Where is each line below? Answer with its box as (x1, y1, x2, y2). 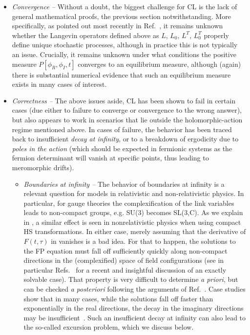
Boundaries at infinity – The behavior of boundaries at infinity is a (23, 178, 225, 189)
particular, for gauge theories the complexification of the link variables (23, 197, 234, 208)
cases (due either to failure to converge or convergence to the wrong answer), (12, 105, 242, 115)
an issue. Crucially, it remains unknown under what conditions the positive (12, 49, 236, 59)
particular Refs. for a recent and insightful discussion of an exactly (23, 264, 227, 275)
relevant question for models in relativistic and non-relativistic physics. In (23, 188, 244, 198)
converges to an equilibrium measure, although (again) (78, 59, 241, 69)
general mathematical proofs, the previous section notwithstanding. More (12, 11, 231, 21)
